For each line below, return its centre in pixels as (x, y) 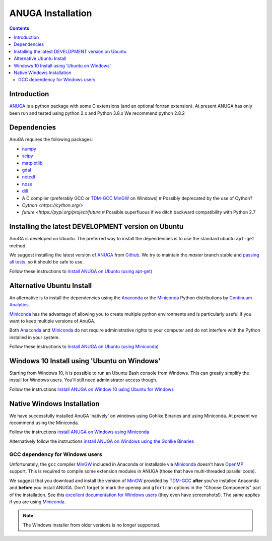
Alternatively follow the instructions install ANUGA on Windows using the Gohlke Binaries (102, 441)
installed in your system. (35, 337)
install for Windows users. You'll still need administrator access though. (83, 380)
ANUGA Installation (51, 13)
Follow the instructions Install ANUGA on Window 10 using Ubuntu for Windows (91, 389)
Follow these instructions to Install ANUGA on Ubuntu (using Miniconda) (84, 347)
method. (18, 246)
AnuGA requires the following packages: (51, 140)
